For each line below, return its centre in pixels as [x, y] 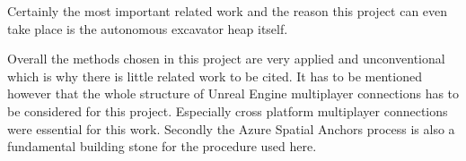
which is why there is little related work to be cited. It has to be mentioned [215, 76]
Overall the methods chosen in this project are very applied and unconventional [226, 59]
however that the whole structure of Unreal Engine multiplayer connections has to [233, 93]
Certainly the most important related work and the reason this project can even [228, 11]
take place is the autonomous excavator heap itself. [148, 28]
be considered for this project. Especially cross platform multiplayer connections [228, 110]
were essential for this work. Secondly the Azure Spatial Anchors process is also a [231, 128]
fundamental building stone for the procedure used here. [162, 146]
